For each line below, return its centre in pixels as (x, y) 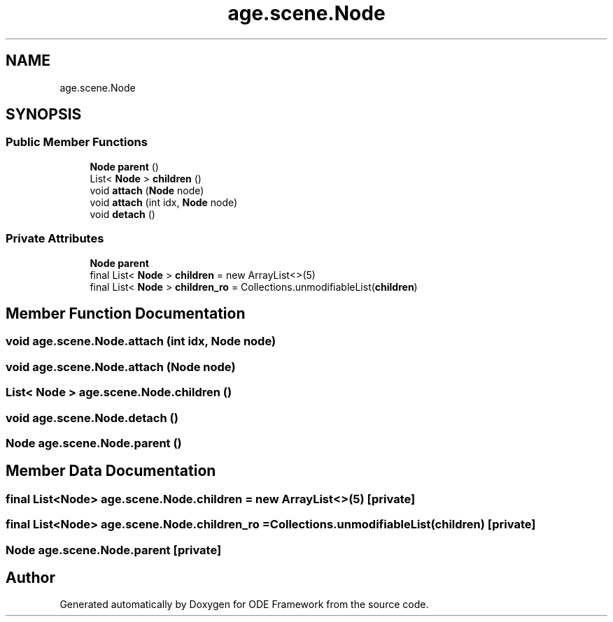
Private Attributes (55, 239)
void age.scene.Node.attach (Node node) (121, 367)
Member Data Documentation (111, 471)
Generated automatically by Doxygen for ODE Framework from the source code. (244, 605)
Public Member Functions (77, 142)
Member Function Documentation (126, 313)
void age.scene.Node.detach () (92, 418)
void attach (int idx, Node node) (164, 202)
